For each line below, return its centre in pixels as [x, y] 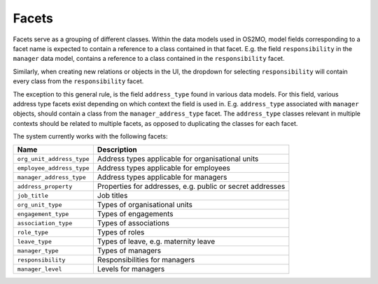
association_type [45, 223]
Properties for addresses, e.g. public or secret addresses [191, 187]
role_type [33, 232]
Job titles [112, 196]
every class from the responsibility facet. [78, 81]
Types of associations [133, 223]
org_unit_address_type [54, 158]
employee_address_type [54, 168]
